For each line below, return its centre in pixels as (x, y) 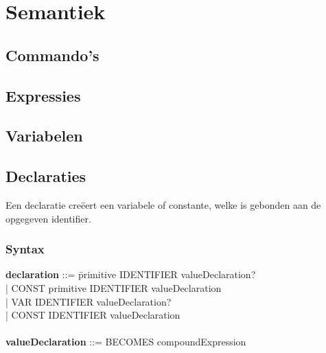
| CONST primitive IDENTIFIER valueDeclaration (114, 287)
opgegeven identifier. (48, 218)
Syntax (25, 249)
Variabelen (44, 136)
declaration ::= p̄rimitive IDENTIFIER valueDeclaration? (131, 274)
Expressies (43, 95)
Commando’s (53, 55)
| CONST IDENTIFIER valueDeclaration (93, 315)
